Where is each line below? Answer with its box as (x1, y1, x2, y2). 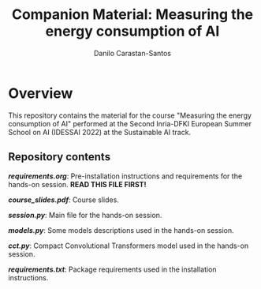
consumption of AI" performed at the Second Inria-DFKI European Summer (8, 118, 252, 128)
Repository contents (8, 150, 111, 163)
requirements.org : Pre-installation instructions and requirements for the (8, 171, 243, 181)
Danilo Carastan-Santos (93, 48, 172, 58)
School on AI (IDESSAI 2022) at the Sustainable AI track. (8, 127, 192, 137)
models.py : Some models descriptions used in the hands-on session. (8, 225, 234, 235)
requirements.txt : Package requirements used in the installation (8, 265, 217, 274)
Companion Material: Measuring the (11, 6, 254, 24)
